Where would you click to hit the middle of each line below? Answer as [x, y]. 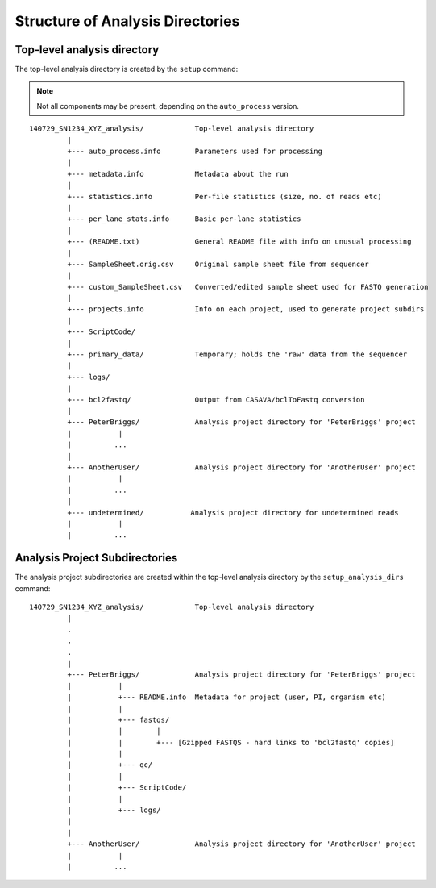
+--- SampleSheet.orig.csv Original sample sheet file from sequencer [218, 264]
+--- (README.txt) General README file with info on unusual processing [239, 242]
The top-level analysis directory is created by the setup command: [127, 69]
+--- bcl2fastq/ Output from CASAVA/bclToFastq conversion [216, 400]
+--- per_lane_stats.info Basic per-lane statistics [184, 219]
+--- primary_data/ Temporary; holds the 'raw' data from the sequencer [237, 354]
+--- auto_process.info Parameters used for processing [195, 152]
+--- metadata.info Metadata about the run [178, 174]
